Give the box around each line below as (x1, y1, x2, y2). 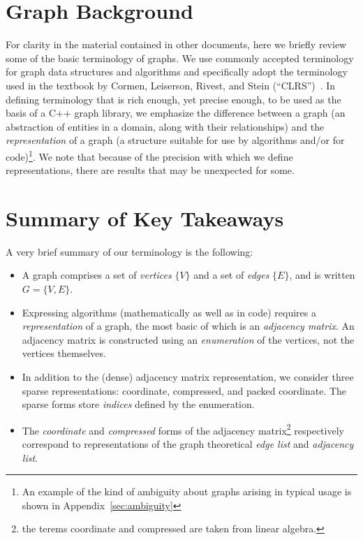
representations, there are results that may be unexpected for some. (6, 163, 295, 177)
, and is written (289, 268, 355, 282)
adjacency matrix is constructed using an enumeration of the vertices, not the (22, 332, 355, 346)
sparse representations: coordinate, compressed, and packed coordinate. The (22, 383, 347, 397)
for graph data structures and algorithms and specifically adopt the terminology (6, 64, 348, 79)
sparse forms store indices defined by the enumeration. (22, 397, 255, 411)
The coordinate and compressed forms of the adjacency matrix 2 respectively (22, 421, 344, 437)
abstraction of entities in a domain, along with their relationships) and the (6, 119, 325, 133)
